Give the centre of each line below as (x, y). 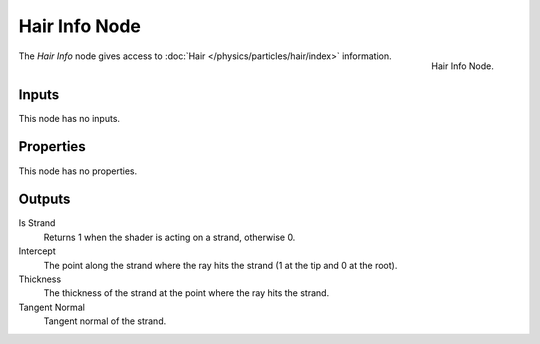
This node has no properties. (78, 171)
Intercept (37, 251)
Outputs (44, 199)
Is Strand (37, 223)
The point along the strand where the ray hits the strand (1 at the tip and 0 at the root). (220, 265)
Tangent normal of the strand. (105, 321)
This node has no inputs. (69, 118)
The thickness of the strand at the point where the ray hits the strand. (186, 293)
